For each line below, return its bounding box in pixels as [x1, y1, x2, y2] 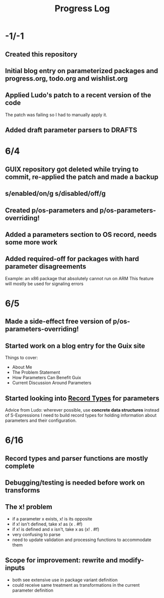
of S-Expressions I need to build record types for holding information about [5, 412, 157, 418]
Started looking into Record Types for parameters [5, 394, 160, 402]
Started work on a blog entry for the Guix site [5, 341, 145, 350]
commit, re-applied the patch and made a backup [5, 173, 159, 181]
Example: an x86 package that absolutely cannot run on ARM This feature [5, 275, 154, 281]
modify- [119, 556, 144, 565]
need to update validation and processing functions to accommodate [12, 537, 152, 543]
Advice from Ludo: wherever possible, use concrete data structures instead [5, 407, 160, 413]
